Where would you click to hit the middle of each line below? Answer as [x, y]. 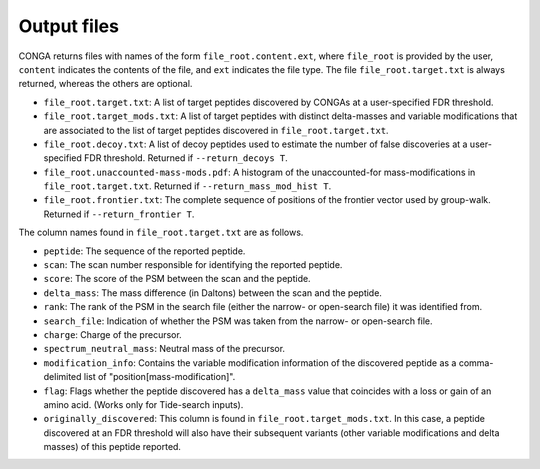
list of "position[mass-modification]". [159, 377]
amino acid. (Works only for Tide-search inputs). [143, 404]
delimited [62, 377]
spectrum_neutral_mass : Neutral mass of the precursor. [164, 349]
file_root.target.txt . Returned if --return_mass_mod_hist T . [187, 186]
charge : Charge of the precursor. [112, 334]
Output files [69, 26]
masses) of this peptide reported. [112, 447]
